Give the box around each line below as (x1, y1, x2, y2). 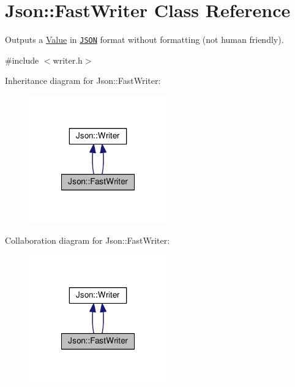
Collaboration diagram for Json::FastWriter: (5, 233, 170, 246)
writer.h (53, 53, 83, 66)
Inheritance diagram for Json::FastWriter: (5, 74, 161, 87)
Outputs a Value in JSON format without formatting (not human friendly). (5, 33, 284, 46)
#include (5, 53, 39, 66)
